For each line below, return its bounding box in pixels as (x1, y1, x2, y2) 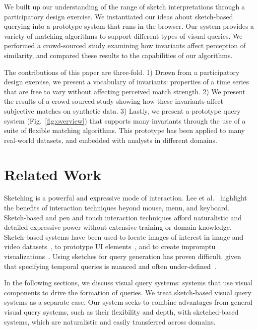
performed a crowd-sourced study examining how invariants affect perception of (4, 40, 246, 51)
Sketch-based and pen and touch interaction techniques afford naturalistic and (4, 212, 242, 222)
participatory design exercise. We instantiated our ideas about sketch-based (4, 11, 233, 21)
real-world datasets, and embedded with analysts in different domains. (4, 134, 217, 145)
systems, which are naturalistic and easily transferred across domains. (4, 316, 216, 327)
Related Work (4, 164, 102, 184)
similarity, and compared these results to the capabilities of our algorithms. (4, 50, 233, 60)
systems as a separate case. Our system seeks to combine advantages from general (4, 297, 253, 307)
